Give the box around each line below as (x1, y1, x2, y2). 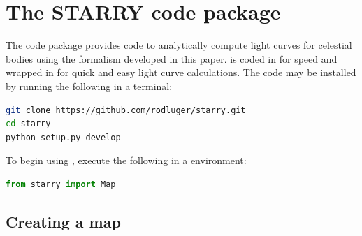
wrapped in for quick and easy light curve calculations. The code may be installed (6, 65, 356, 80)
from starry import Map (6, 179, 116, 189)
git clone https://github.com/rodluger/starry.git (6, 105, 246, 115)
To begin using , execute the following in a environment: (6, 153, 247, 168)
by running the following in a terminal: (6, 78, 173, 93)
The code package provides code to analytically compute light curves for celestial (6, 38, 352, 52)
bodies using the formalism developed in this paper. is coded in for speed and (6, 51, 338, 66)
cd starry (6, 119, 51, 129)
